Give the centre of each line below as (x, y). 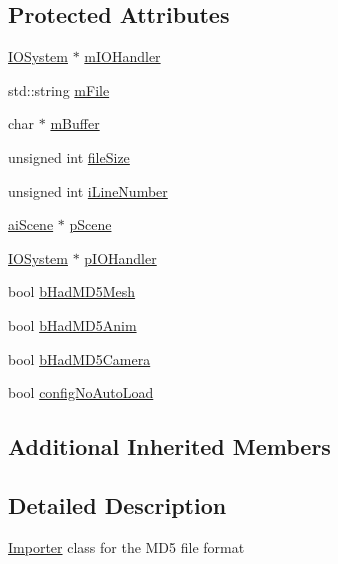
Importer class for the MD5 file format (126, 546)
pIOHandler (120, 257)
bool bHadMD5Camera (79, 358)
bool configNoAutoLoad (81, 392)
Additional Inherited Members (169, 446)
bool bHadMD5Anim (72, 324)
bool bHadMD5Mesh (72, 291)
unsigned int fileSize (69, 156)
